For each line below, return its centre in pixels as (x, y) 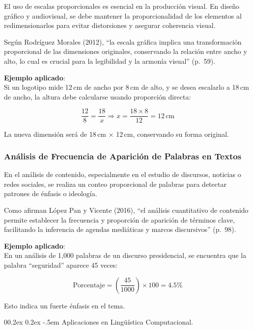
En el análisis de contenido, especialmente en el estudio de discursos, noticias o (123, 174)
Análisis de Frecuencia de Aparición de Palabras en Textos (123, 156)
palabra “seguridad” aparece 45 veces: (61, 265)
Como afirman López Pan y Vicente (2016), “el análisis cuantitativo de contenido (126, 210)
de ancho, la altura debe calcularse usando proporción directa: (98, 96)
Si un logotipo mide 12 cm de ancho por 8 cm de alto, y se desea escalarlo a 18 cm (126, 87)
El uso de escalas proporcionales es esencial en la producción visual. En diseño (122, 6)
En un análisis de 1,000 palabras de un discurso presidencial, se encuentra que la (125, 255)
